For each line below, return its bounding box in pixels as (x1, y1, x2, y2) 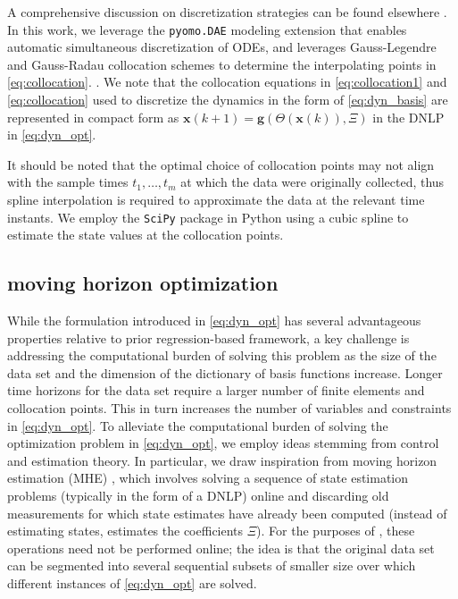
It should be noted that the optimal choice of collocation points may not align (7, 155, 435, 173)
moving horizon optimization (7, 269, 279, 297)
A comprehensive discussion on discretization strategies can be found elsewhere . (7, 3, 447, 21)
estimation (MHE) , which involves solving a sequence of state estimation (7, 468, 409, 487)
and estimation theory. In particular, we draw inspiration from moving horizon (7, 451, 437, 469)
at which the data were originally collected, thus (180, 173, 445, 191)
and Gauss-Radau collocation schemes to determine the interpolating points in (7, 55, 437, 73)
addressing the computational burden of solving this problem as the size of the (7, 346, 437, 365)
